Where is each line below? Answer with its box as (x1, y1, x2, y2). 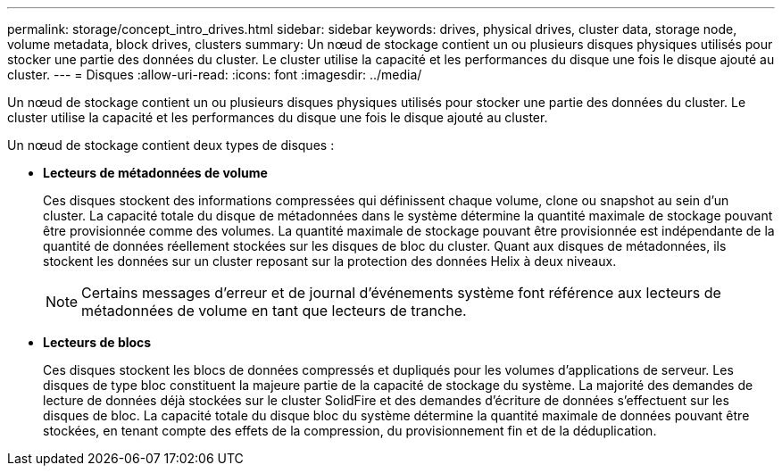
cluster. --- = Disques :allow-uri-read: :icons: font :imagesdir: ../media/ (7, 67, 422, 82)
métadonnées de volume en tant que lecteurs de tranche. (81, 302, 467, 319)
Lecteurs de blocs (43, 335, 152, 350)
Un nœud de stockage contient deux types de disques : (7, 137, 335, 153)
